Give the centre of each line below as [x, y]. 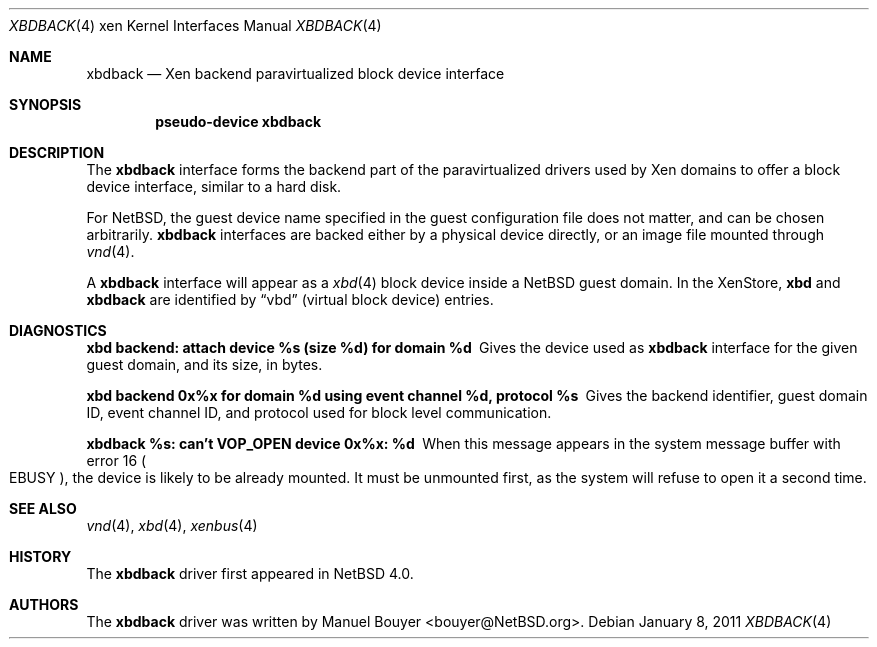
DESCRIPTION [57, 152]
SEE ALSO [43, 508]
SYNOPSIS [45, 104]
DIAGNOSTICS [58, 330]
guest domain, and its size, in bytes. [204, 364]
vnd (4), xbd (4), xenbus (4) [172, 525]
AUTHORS [44, 604]
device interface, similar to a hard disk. [214, 186]
